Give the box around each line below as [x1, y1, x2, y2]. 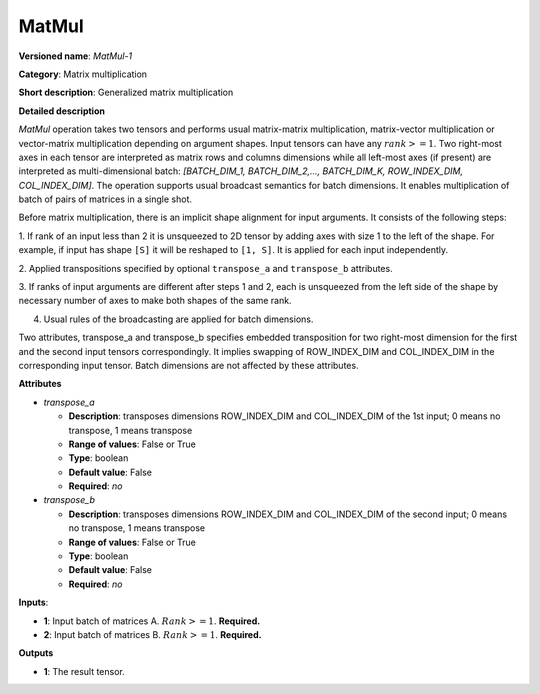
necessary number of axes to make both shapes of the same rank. [18, 295, 292, 307]
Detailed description [18, 105, 105, 117]
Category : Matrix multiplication [18, 68, 148, 80]
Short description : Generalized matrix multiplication [18, 86, 234, 99]
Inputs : [18, 596, 49, 609]
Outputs [18, 647, 54, 659]
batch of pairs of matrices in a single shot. [18, 193, 193, 205]
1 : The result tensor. [43, 665, 125, 677]
